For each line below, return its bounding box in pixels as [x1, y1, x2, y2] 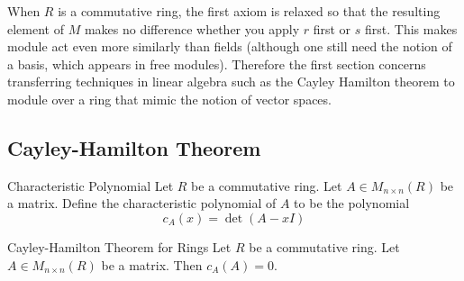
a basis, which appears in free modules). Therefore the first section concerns [7, 54, 426, 73]
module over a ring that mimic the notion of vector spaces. [7, 89, 332, 108]
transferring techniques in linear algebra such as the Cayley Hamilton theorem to [7, 72, 455, 91]
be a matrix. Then [101, 255, 203, 274]
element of [7, 19, 64, 38]
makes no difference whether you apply [84, 19, 300, 38]
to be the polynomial [294, 194, 410, 213]
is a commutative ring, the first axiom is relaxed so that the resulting [58, 2, 441, 20]
